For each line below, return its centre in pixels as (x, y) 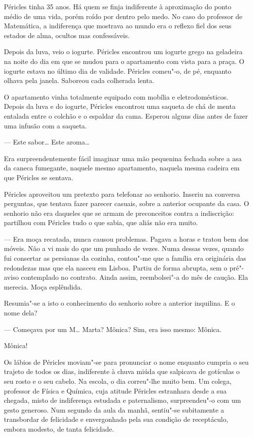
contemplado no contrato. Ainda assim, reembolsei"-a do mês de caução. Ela (135, 277)
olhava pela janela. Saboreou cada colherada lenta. (79, 80)
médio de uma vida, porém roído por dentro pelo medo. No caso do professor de (123, 16)
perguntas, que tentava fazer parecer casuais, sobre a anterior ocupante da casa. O (126, 203)
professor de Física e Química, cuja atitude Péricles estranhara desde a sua (115, 390)
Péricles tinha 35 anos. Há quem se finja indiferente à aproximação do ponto (118, 6)
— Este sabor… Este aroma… (47, 142)
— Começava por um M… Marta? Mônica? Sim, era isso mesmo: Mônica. (113, 329)
